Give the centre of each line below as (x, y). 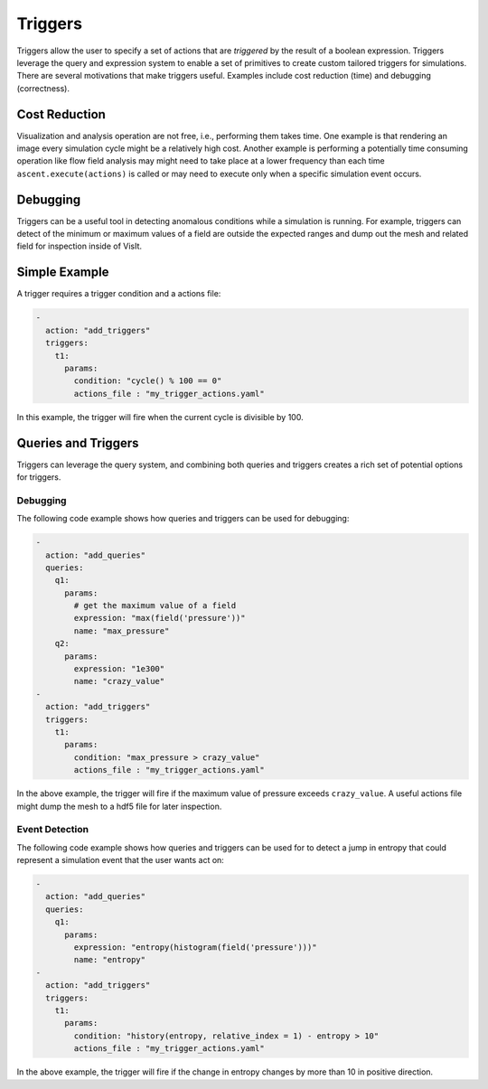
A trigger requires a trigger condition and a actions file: (119, 294)
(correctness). (43, 88)
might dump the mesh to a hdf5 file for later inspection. (119, 806)
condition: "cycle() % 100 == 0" (148, 381)
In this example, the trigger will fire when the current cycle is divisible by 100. (160, 417)
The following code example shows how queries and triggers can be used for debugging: (183, 519)
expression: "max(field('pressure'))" (160, 618)
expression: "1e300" (119, 669)
